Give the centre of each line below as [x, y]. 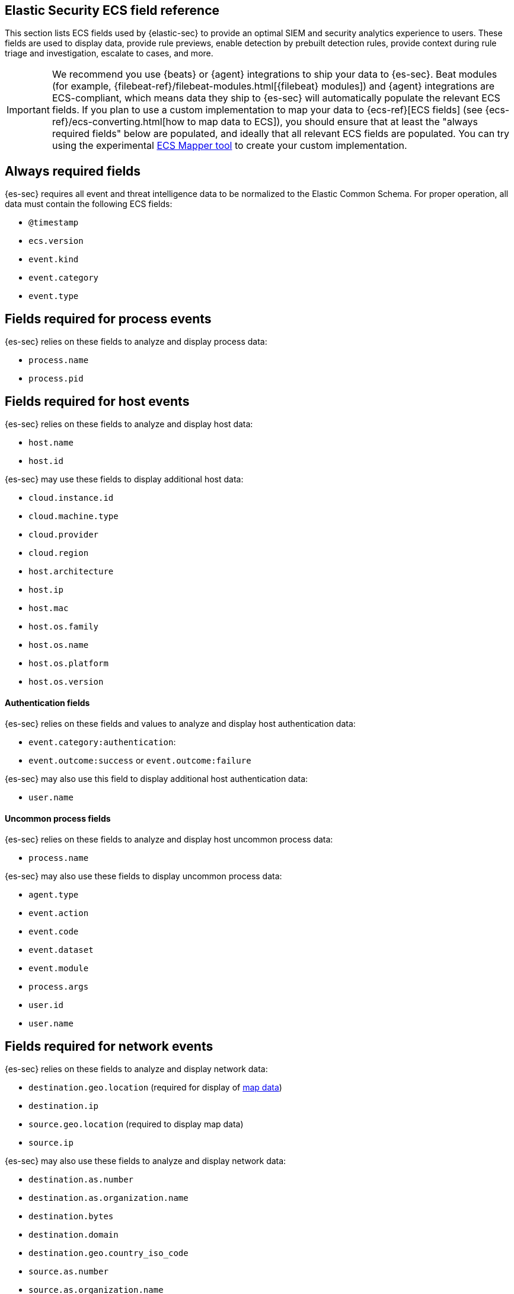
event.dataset [61, 950]
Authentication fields [47, 702]
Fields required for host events [97, 401]
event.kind [54, 260]
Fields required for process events [108, 319]
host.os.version [66, 681]
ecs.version [56, 241]
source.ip [51, 1143]
